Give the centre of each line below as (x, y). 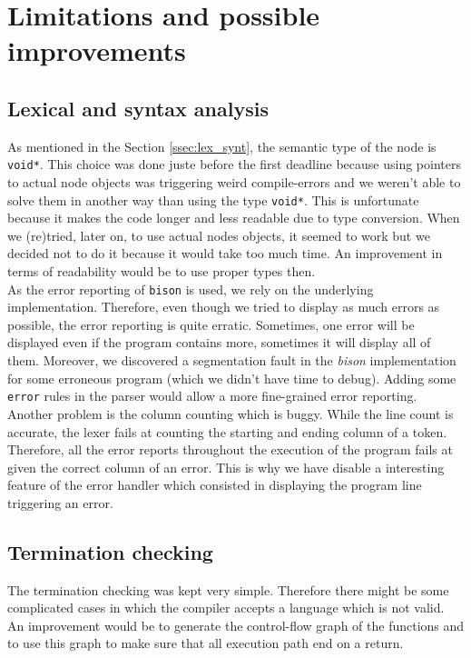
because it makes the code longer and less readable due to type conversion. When (234, 218)
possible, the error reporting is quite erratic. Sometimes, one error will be (211, 324)
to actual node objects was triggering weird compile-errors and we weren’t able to (234, 182)
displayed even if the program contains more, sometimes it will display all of (219, 342)
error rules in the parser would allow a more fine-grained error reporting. (212, 396)
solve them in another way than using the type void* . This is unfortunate (213, 199)
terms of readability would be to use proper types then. (162, 271)
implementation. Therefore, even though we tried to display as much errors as (224, 307)
